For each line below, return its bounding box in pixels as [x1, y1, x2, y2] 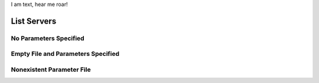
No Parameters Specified [11, 34, 85, 42]
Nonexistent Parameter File [11, 65, 91, 74]
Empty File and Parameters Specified [11, 50, 119, 58]
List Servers [11, 16, 57, 26]
